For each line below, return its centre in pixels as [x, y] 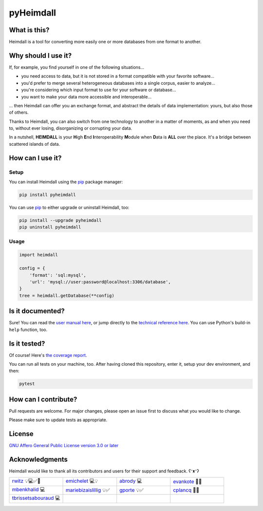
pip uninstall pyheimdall [50, 227]
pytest [27, 384]
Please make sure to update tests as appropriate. [58, 420]
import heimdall [39, 255]
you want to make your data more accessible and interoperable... [86, 97]
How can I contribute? [43, 399]
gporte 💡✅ [131, 490]
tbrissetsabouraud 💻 [36, 498]
